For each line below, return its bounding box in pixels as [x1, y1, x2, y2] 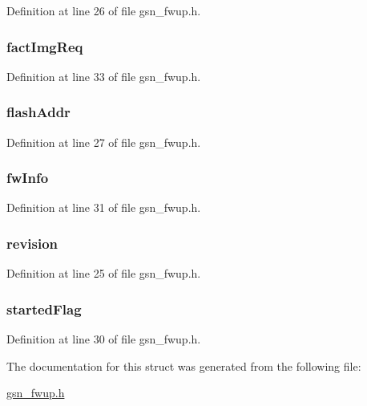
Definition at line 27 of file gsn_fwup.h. [6, 133, 201, 150]
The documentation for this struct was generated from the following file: [6, 357, 361, 374]
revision [6, 233, 58, 253]
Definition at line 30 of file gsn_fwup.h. [6, 331, 201, 347]
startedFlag [6, 298, 82, 319]
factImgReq [6, 36, 83, 56]
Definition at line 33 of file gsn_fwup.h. [6, 67, 201, 84]
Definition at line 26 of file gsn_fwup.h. [6, 2, 201, 18]
